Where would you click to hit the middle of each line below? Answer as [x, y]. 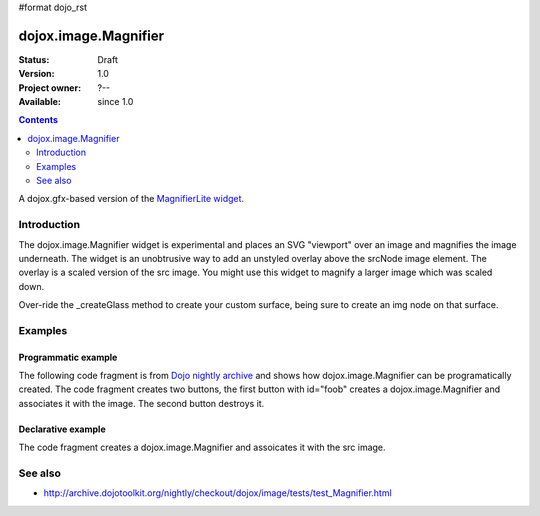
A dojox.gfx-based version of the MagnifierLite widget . [131, 199]
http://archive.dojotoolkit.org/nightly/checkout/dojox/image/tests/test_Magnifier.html [217, 493]
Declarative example [62, 429]
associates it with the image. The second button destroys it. [141, 403]
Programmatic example [68, 357]
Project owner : [50, 87]
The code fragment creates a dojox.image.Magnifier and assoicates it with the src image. [202, 447]
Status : [34, 59]
